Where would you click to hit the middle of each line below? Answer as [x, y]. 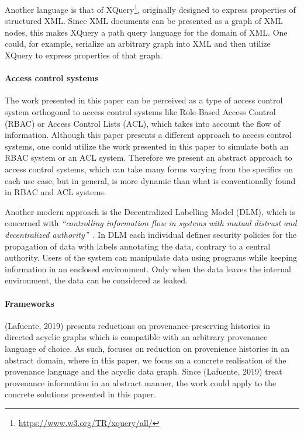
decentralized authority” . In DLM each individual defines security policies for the [151, 234]
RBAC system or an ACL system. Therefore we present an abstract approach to [148, 157]
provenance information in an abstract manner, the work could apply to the [141, 382]
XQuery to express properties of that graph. [84, 55]
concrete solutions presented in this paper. [80, 394]
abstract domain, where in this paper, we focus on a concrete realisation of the [146, 360]
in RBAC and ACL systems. [56, 192]
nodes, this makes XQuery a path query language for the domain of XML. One [146, 32]
